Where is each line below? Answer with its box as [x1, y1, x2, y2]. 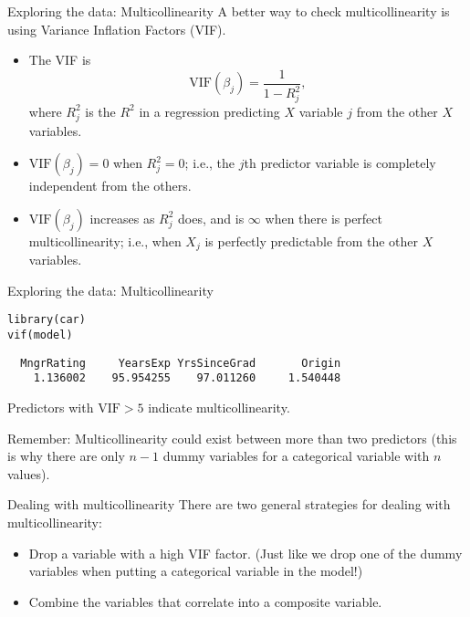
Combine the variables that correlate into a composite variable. [28, 591, 382, 611]
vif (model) [7, 329, 73, 342]
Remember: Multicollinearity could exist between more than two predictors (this [7, 428, 457, 447]
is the [85, 101, 116, 120]
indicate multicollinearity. [148, 398, 290, 417]
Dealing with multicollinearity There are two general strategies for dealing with [7, 495, 451, 514]
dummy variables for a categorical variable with [162, 446, 430, 465]
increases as [89, 208, 155, 227]
